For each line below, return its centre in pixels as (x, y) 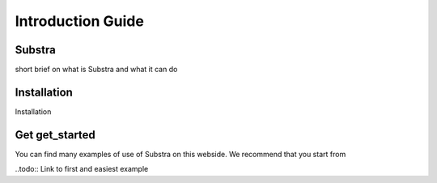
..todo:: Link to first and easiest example (82, 169)
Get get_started (55, 135)
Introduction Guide (80, 21)
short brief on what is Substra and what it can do (96, 70)
